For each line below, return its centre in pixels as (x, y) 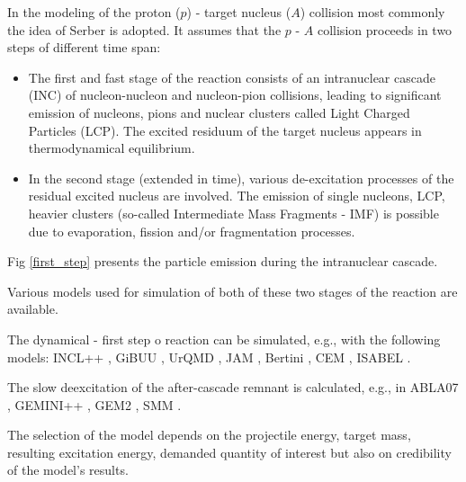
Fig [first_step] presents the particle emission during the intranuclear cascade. (223, 261)
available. (33, 309)
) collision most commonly (372, 12)
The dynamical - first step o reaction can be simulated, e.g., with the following (224, 339)
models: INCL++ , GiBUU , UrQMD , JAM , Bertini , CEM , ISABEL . (209, 357)
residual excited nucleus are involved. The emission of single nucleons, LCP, (237, 196)
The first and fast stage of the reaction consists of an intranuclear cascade (232, 77)
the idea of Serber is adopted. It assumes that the (144, 29)
